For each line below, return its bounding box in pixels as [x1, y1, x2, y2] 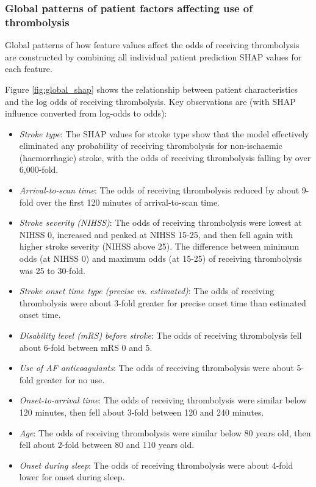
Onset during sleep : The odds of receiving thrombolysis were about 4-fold [19, 458, 293, 471]
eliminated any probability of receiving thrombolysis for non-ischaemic [19, 139, 282, 152]
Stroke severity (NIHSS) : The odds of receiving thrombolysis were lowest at [19, 216, 302, 229]
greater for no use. [36, 373, 105, 386]
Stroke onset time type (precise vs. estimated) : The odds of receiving [19, 284, 275, 297]
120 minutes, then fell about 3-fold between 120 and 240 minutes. [19, 405, 264, 418]
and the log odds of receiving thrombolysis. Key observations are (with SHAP [5, 95, 296, 107]
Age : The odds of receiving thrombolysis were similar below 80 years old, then [19, 426, 311, 439]
